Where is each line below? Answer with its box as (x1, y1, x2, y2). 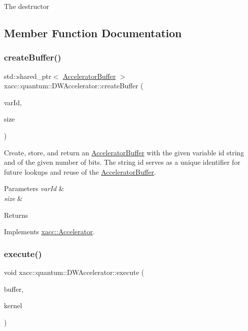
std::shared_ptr (4, 70, 51, 81)
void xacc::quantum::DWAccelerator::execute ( (4, 266, 144, 277)
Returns (4, 209, 28, 220)
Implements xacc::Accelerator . (4, 226, 95, 237)
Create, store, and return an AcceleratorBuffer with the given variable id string (4, 147, 244, 157)
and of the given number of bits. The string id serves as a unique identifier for (4, 157, 241, 167)
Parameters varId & (4, 183, 64, 194)
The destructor (4, 1, 50, 11)
